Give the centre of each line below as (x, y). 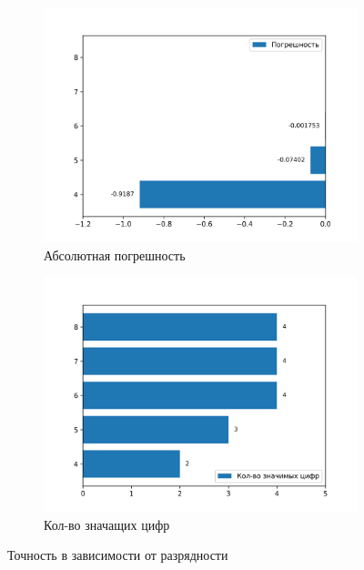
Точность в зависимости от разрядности (118, 555)
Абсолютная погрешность (115, 254)
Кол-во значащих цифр (107, 524)
